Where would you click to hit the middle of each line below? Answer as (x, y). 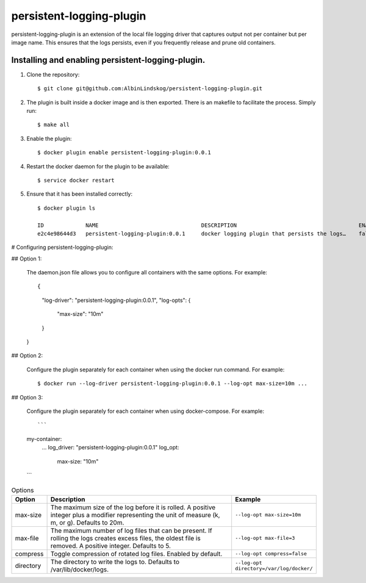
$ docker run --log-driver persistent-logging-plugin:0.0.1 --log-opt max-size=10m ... (173, 384)
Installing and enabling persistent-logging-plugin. (108, 60)
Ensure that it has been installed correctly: (80, 194)
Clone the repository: (53, 74)
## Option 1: (27, 259)
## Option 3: (27, 397)
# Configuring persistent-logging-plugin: (62, 248)
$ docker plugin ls (66, 208)
